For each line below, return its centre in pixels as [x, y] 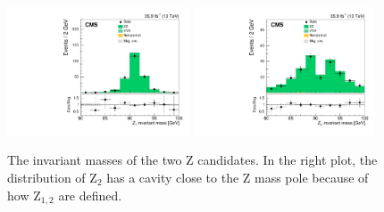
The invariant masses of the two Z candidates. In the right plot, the [192, 160]
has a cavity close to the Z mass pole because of [238, 178]
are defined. [90, 195]
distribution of [46, 178]
